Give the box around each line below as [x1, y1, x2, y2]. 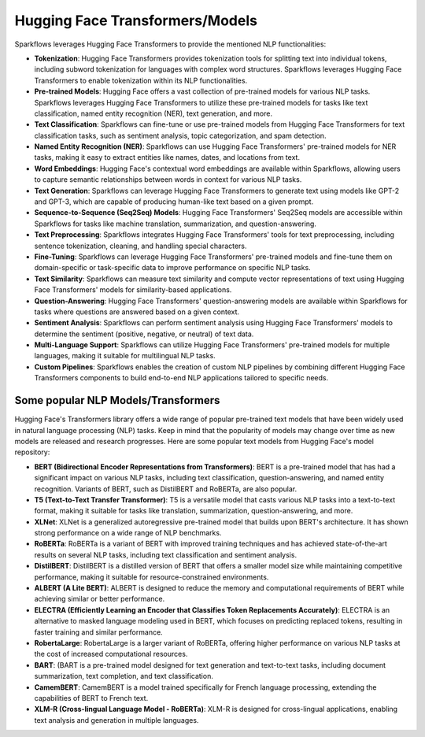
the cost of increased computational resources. [34, 650, 188, 659]
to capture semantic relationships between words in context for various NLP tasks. [34, 175, 302, 184]
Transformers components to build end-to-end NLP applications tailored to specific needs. [34, 373, 329, 383]
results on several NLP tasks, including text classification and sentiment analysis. [34, 550, 297, 559]
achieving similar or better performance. [34, 594, 165, 604]
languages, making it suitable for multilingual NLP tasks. [34, 351, 216, 361]
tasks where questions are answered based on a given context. [34, 307, 240, 317]
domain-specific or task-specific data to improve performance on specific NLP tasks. [34, 263, 311, 272]
